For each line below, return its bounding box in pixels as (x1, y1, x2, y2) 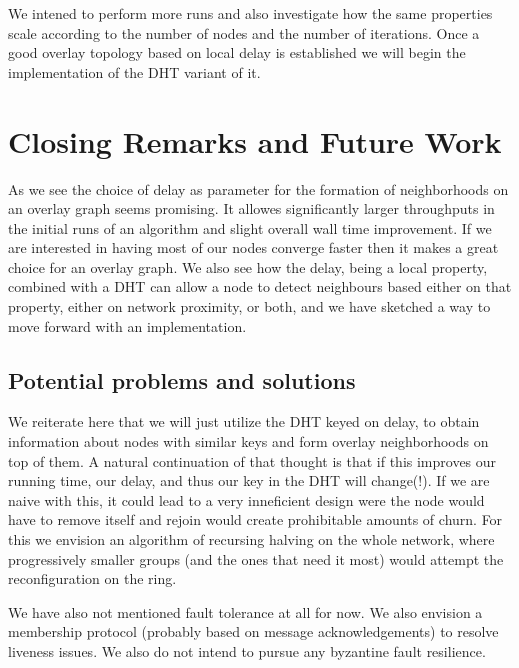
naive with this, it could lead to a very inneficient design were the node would (8, 489, 485, 510)
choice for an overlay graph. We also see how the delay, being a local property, (8, 256, 488, 277)
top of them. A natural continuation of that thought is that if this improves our (8, 450, 497, 471)
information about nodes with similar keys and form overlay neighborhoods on (8, 431, 489, 452)
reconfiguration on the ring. (8, 568, 177, 589)
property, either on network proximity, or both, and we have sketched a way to (8, 296, 491, 317)
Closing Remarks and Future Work (8, 120, 502, 161)
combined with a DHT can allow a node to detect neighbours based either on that (8, 276, 512, 297)
